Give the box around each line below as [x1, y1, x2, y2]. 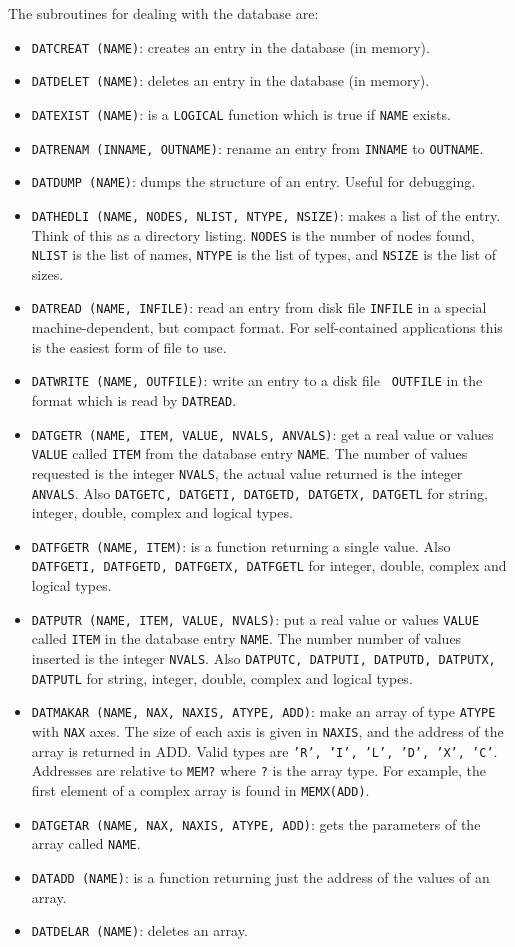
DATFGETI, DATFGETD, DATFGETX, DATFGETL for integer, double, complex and [31, 555, 507, 576]
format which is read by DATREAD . [31, 389, 237, 410]
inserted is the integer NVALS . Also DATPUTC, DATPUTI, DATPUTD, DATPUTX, [31, 648, 496, 669]
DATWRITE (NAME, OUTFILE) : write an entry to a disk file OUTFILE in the [31, 370, 483, 391]
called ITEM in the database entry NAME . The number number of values [31, 628, 462, 649]
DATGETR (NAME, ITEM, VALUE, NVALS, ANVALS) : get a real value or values [31, 423, 494, 444]
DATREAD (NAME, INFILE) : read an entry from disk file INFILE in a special [31, 297, 487, 318]
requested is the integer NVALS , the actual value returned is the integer [31, 462, 463, 483]
